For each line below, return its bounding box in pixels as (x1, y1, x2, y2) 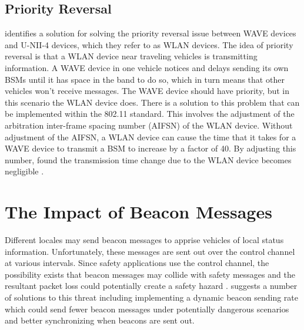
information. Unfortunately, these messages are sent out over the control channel (5, 245, 295, 257)
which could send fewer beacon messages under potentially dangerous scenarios (5, 302, 289, 315)
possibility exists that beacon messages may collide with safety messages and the (5, 268, 295, 280)
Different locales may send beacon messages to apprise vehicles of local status (5, 234, 284, 246)
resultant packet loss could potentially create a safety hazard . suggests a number (5, 280, 298, 292)
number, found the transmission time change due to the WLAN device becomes (5, 153, 292, 166)
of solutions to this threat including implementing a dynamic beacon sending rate (5, 291, 298, 304)
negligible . (5, 165, 44, 177)
